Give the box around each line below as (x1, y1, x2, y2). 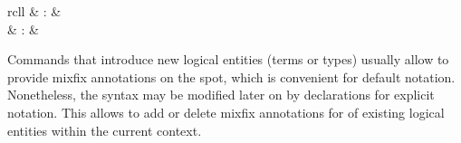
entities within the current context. (7, 120, 202, 139)
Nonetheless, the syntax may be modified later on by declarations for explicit (7, 85, 435, 104)
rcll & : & (7, 2, 62, 20)
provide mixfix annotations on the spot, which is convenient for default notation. (7, 67, 456, 86)
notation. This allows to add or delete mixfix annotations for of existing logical (7, 102, 445, 121)
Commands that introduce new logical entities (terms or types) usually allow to (7, 50, 449, 69)
